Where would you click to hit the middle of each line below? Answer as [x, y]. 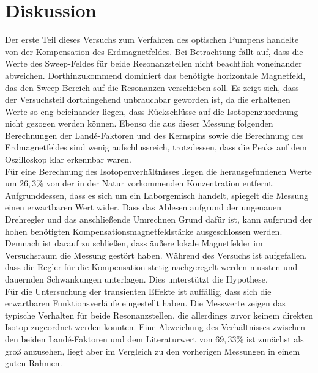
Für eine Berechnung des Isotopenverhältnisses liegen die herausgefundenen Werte [158, 171]
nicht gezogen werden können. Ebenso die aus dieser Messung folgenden [139, 123]
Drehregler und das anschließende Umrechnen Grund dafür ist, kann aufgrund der [159, 219]
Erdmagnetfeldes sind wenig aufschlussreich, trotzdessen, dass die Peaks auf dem [156, 147]
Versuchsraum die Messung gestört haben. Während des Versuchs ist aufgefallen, [156, 255]
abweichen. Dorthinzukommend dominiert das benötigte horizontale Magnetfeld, [155, 75]
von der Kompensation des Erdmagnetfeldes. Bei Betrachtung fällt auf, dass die [154, 51]
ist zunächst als [275, 338]
